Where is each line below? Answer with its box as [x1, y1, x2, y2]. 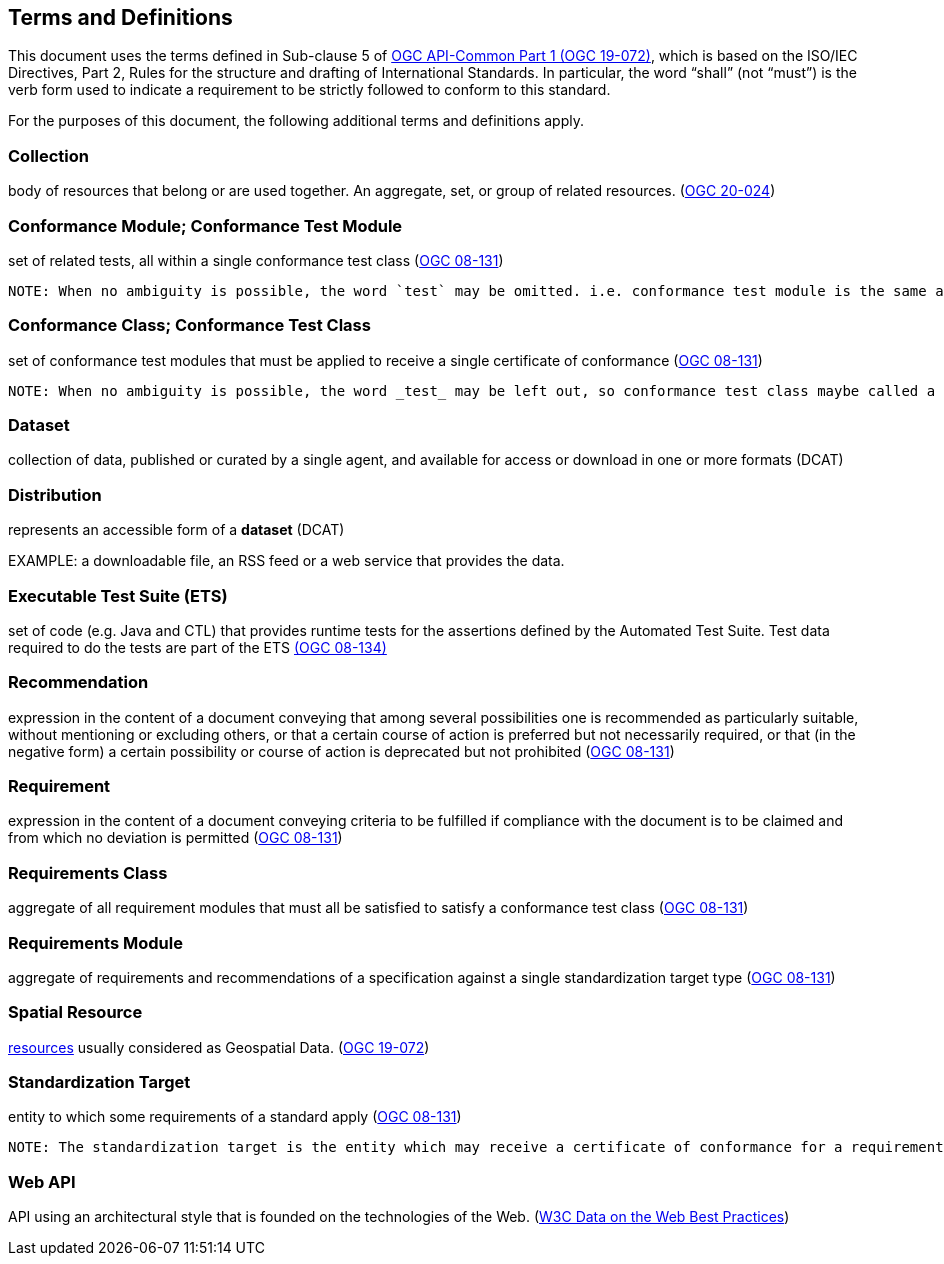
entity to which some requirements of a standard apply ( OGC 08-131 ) [8, 1108, 462, 1126]
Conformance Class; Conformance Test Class [8, 315, 371, 336]
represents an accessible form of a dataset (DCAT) [8, 521, 345, 539]
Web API [8, 1171, 76, 1192]
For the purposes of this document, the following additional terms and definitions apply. [8, 112, 584, 130]
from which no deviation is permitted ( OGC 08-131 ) [8, 829, 343, 847]
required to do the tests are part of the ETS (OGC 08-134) [8, 638, 387, 656]
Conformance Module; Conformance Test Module [8, 215, 403, 236]
